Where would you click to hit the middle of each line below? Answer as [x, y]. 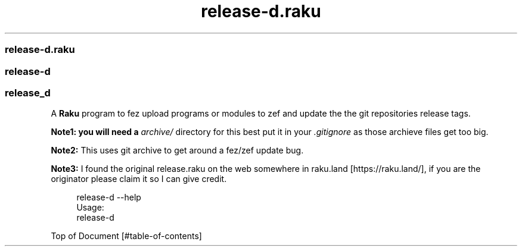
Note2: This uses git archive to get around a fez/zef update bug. [177, 150]
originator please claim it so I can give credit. [139, 179]
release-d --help [109, 197]
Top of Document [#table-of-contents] [126, 236]
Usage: [90, 208]
